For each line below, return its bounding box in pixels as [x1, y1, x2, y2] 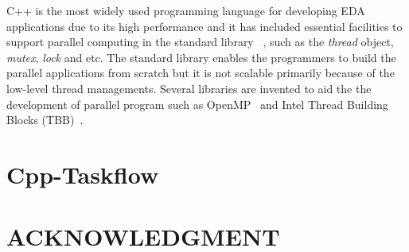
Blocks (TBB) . [6, 111, 84, 128]
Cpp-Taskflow [6, 157, 159, 190]
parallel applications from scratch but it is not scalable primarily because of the [6, 64, 395, 81]
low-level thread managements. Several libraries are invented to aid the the [6, 79, 372, 96]
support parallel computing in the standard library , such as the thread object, [6, 33, 394, 50]
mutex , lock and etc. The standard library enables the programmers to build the [6, 48, 396, 65]
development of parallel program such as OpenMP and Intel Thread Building [6, 95, 388, 112]
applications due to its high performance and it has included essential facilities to [6, 17, 403, 34]
